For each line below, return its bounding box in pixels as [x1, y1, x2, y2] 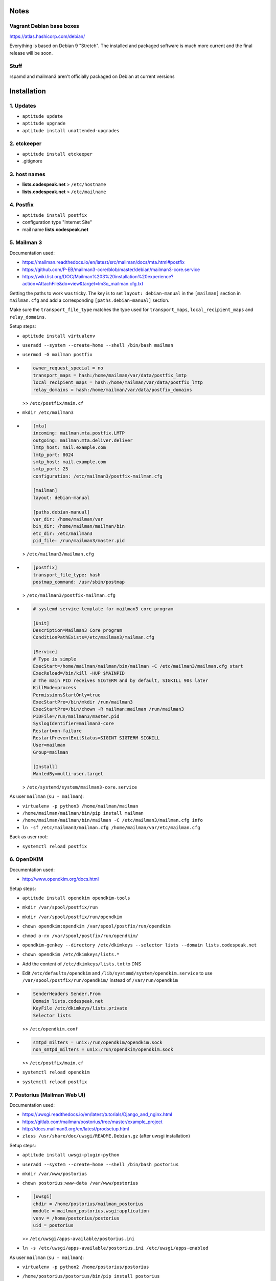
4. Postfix [9, 201, 34, 209]
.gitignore [22, 158, 43, 164]
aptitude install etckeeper [22, 151, 93, 157]
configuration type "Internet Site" [22, 219, 93, 225]
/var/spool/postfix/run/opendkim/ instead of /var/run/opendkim [22, 977, 178, 983]
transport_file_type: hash [33, 572, 101, 577]
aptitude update [22, 113, 63, 119]
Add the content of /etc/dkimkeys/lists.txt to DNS [22, 961, 142, 967]
